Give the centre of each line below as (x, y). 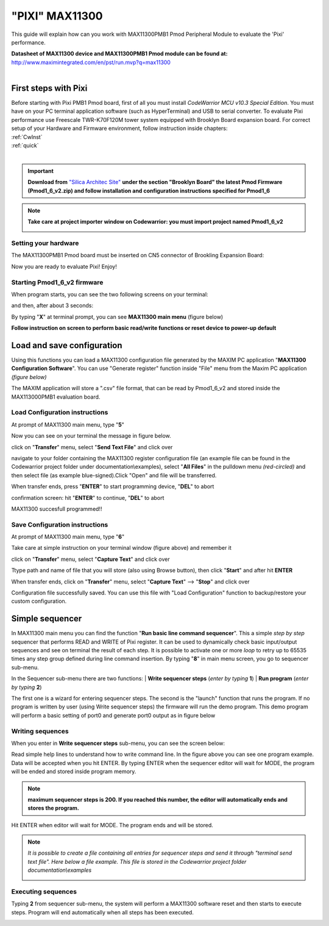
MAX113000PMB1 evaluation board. (56, 397)
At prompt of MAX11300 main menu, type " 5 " (68, 424)
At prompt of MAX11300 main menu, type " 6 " (68, 537)
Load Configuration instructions (60, 413)
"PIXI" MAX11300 (57, 16)
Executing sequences (44, 892)
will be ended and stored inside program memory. (74, 772)
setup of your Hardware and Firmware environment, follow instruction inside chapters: (119, 129)
